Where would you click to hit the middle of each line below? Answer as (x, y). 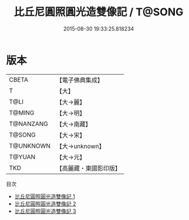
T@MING (22, 112)
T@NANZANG (29, 124)
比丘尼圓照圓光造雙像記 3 (45, 211)
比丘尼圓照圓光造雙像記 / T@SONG (99, 12)
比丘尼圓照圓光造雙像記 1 (45, 196)
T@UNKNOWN (30, 146)
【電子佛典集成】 (80, 80)
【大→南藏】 (74, 124)
